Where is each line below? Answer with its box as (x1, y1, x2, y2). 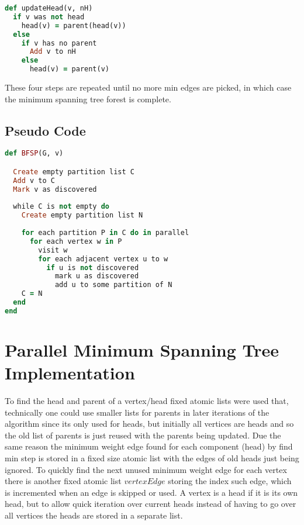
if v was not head (13, 12, 85, 21)
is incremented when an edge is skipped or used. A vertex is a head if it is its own (5, 486, 298, 498)
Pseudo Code (5, 121, 86, 139)
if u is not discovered (46, 263, 139, 272)
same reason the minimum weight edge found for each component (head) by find (5, 440, 293, 453)
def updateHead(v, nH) (5, 4, 93, 12)
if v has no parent (21, 39, 97, 47)
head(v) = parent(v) (29, 65, 109, 74)
